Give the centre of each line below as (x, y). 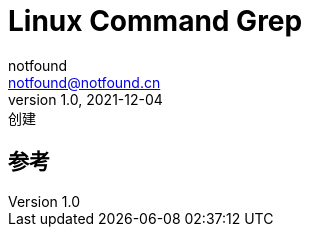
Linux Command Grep (155, 21)
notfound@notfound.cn (84, 82)
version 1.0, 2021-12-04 (85, 99)
